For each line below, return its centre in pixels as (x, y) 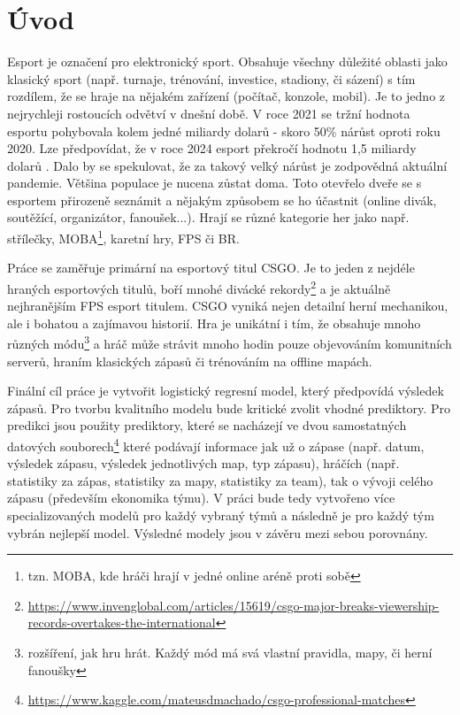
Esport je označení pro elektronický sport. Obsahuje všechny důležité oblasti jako (227, 62)
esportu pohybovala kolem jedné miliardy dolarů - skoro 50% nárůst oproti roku (224, 131)
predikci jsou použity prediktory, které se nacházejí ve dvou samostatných (207, 425)
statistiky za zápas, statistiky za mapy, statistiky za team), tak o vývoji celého (220, 480)
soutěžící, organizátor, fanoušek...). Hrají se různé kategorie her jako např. (208, 217)
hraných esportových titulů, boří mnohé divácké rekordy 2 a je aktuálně (199, 287)
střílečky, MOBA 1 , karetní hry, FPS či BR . (123, 237)
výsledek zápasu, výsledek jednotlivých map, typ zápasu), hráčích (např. (203, 463)
